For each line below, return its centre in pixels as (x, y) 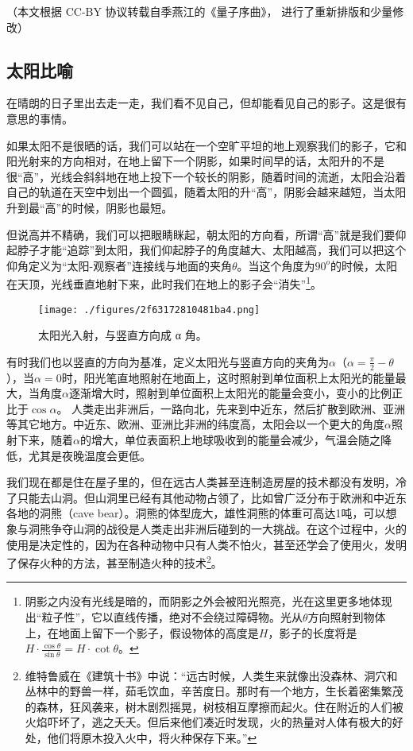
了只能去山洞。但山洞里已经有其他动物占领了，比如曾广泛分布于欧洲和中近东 (206, 497)
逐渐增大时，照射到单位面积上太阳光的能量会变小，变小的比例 (230, 393)
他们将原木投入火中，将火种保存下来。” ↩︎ (152, 737)
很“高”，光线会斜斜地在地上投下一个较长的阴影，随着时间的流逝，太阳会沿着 (206, 176)
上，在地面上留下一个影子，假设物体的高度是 (142, 632)
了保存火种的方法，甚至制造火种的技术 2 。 (114, 561)
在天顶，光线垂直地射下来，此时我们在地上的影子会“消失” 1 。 (164, 283)
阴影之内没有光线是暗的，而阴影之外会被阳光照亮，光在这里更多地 (197, 601)
